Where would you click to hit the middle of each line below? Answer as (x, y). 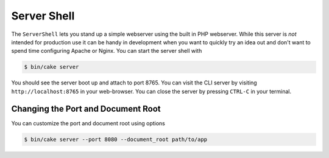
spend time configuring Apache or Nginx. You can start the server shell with (107, 51)
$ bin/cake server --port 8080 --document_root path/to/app (116, 139)
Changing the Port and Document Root (86, 108)
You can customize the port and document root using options (88, 123)
